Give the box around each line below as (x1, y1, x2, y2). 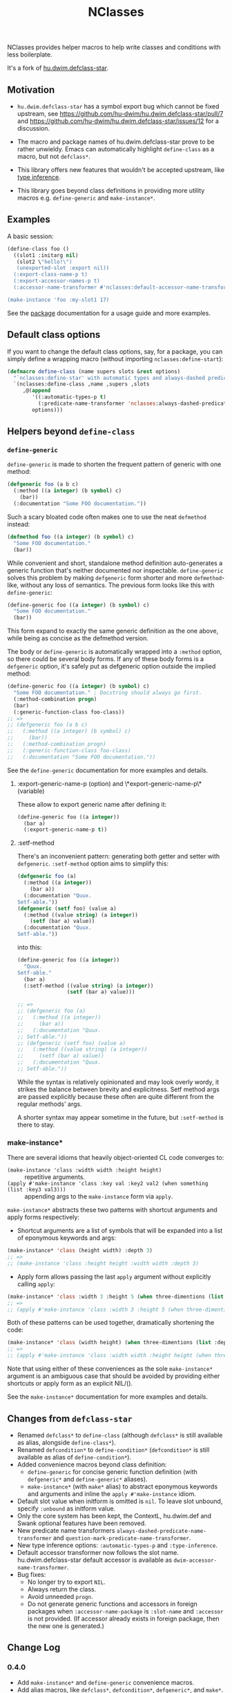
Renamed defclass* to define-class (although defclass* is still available (17, 1431, 223, 1439)
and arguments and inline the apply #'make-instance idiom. (27, 1489, 197, 1498)
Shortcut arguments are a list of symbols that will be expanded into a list (17, 1227, 223, 1235)
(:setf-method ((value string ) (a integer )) (23, 982, 154, 989)
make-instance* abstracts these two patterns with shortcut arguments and (7, 1206, 217, 1214)
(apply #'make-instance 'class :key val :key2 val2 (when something (7, 1180, 209, 1187)
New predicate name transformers (17, 1526, 115, 1534)
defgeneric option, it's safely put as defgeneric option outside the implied (7, 662, 216, 671)
